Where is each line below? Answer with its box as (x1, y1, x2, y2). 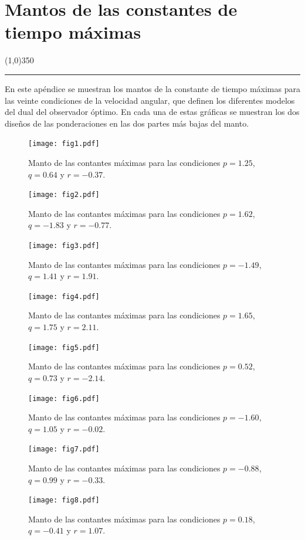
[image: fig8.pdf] (28, 496, 100, 505)
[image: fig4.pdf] (28, 292, 100, 301)
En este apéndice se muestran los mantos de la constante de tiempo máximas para (5, 82, 300, 94)
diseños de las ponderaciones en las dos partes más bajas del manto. (5, 117, 249, 129)
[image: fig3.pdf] (28, 241, 100, 250)
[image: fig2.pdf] (28, 191, 100, 199)
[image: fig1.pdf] (28, 140, 100, 148)
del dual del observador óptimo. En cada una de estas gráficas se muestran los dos (5, 106, 300, 118)
